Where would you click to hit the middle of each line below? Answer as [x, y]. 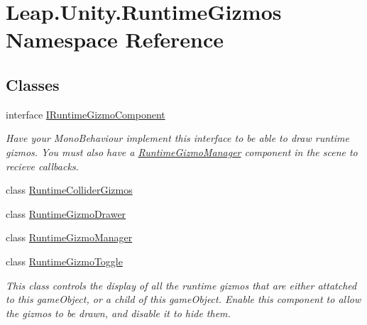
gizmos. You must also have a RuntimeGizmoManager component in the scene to [182, 152]
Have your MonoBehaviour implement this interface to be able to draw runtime [177, 138]
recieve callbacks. [42, 166]
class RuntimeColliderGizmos [69, 190]
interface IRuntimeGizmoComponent [86, 114]
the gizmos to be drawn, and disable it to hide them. [118, 313]
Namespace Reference [115, 39]
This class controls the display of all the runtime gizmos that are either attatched [181, 285]
